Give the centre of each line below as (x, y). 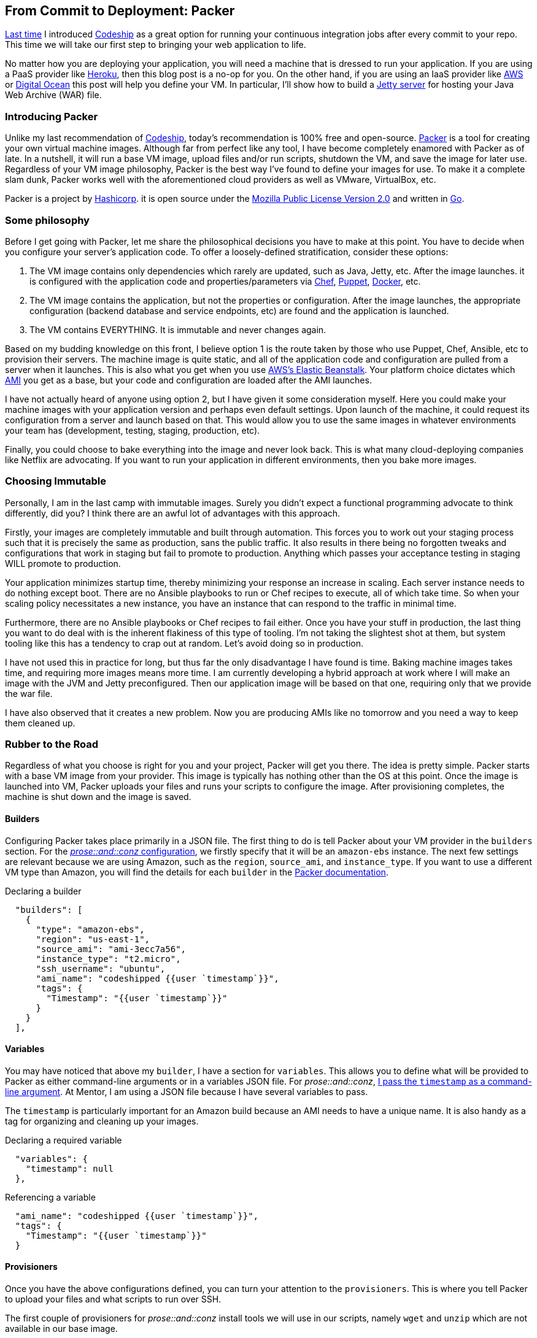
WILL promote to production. (63, 563)
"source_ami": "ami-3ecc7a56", (111, 949)
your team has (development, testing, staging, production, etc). (133, 430)
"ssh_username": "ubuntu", (101, 968)
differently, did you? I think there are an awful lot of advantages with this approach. (173, 513)
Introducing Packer (52, 116)
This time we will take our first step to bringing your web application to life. (156, 45)
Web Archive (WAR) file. (53, 95)
